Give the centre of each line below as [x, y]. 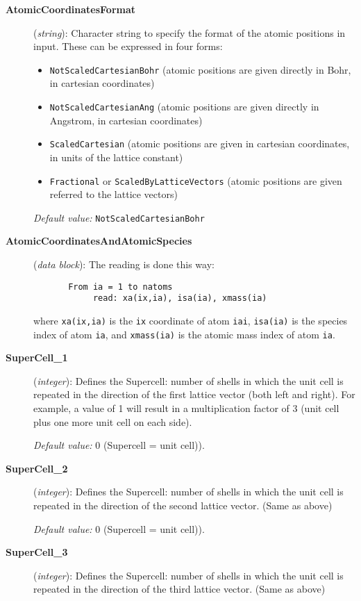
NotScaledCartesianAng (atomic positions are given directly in [184, 107]
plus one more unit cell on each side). [113, 421]
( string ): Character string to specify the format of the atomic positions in [190, 32]
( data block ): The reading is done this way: [124, 264]
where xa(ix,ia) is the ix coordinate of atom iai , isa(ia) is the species [191, 320]
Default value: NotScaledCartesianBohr [119, 217]
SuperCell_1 [37, 357]
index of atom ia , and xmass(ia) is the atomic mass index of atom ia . [184, 334]
